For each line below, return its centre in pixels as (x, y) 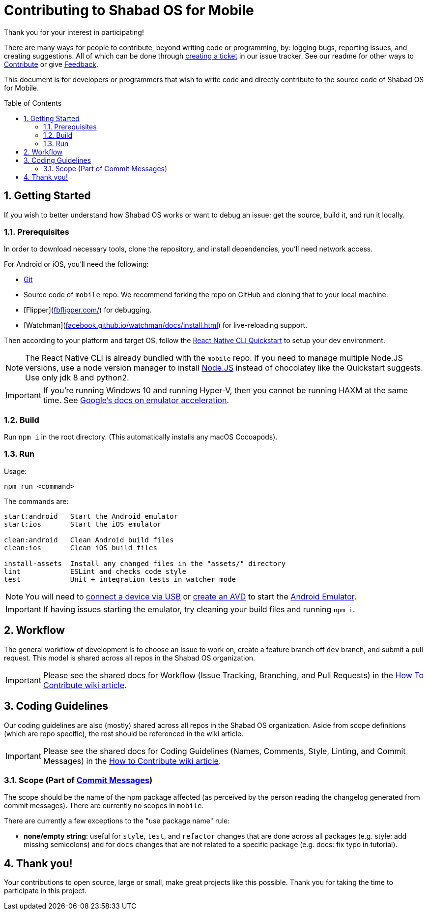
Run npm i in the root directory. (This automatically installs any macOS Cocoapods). (141, 437)
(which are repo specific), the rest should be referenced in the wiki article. (124, 733)
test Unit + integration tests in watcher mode (120, 579)
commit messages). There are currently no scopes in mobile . (104, 806)
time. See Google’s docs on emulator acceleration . (136, 400)
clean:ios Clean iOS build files (81, 548)
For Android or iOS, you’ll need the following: (76, 264)
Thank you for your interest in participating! (74, 32)
